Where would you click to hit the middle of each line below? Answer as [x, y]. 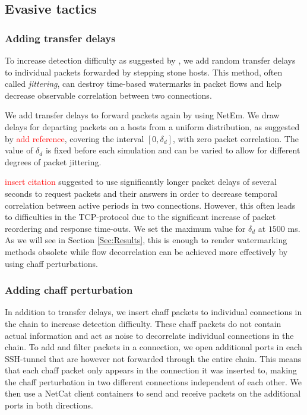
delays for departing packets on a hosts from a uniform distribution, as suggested [152, 126]
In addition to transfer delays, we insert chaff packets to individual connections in [153, 312]
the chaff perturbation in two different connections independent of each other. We [153, 381]
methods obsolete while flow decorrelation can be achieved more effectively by [146, 251]
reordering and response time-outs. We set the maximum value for [125, 228]
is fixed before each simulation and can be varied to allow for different [173, 150]
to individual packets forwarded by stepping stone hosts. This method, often [144, 72]
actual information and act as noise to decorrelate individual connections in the [149, 335]
